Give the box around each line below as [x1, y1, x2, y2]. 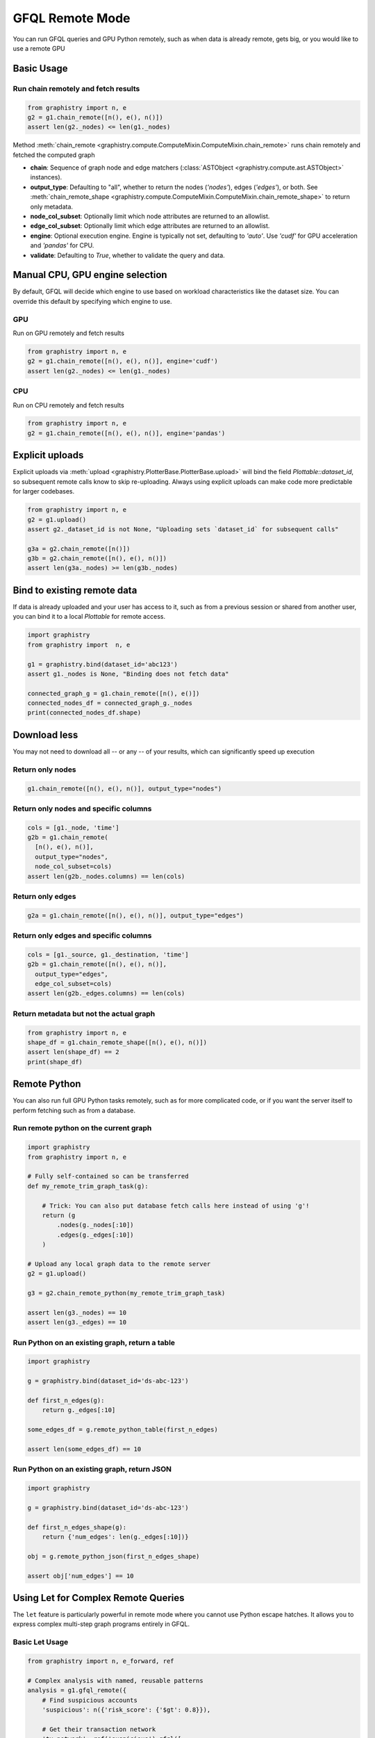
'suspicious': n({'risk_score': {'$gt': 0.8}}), [42, 1705, 211, 1714]
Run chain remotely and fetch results [12, 83, 140, 93]
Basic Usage [12, 63, 68, 74]
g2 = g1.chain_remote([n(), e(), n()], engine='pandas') [27, 429, 226, 437]
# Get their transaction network [42, 1725, 156, 1733]
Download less [12, 729, 78, 740]
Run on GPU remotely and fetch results [12, 329, 125, 337]
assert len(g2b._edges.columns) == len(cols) [27, 989, 185, 998]
